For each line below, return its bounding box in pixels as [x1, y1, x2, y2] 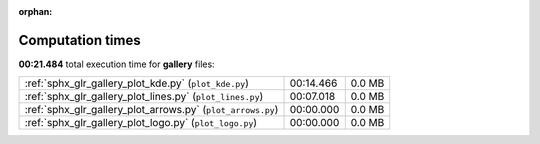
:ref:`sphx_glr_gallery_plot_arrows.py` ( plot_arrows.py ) [24, 103, 279, 117]
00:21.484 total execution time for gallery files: [18, 58, 215, 70]
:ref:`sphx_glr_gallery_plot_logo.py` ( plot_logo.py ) [24, 116, 258, 130]
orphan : [18, 6, 53, 17]
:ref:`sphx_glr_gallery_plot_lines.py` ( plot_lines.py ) [24, 90, 264, 104]
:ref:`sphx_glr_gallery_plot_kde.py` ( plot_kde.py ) [24, 76, 249, 90]
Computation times [18, 31, 141, 49]
